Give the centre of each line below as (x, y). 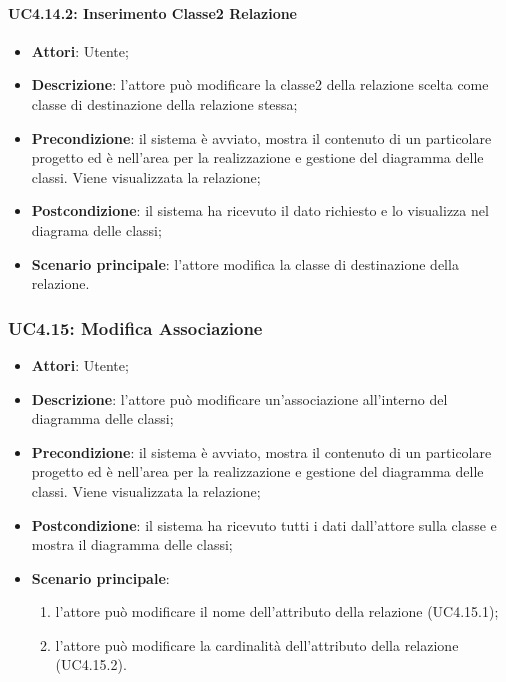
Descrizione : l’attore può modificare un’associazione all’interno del (239, 398)
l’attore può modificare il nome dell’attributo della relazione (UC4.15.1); (277, 611)
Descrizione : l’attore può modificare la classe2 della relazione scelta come (260, 84)
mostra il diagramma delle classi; (132, 544)
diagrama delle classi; (96, 229)
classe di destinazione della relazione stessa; (164, 103)
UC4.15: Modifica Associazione (135, 327)
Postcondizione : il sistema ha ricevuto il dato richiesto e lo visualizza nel (260, 210)
